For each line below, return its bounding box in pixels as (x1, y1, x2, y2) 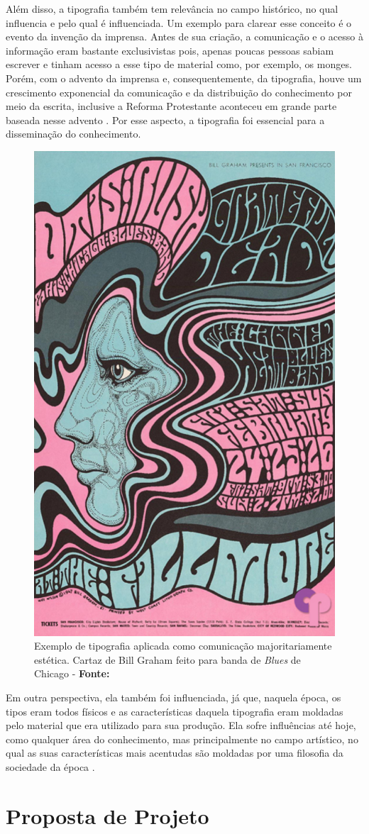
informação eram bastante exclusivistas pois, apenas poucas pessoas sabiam (6, 43, 334, 57)
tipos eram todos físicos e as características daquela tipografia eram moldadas (6, 704, 343, 718)
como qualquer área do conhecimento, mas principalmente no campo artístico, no (6, 731, 358, 746)
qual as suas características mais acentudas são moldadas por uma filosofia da (6, 745, 343, 760)
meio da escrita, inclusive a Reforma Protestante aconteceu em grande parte (6, 99, 337, 113)
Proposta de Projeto (6, 801, 209, 830)
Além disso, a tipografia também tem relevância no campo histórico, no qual (6, 1, 338, 16)
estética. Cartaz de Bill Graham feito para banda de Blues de (34, 652, 301, 667)
